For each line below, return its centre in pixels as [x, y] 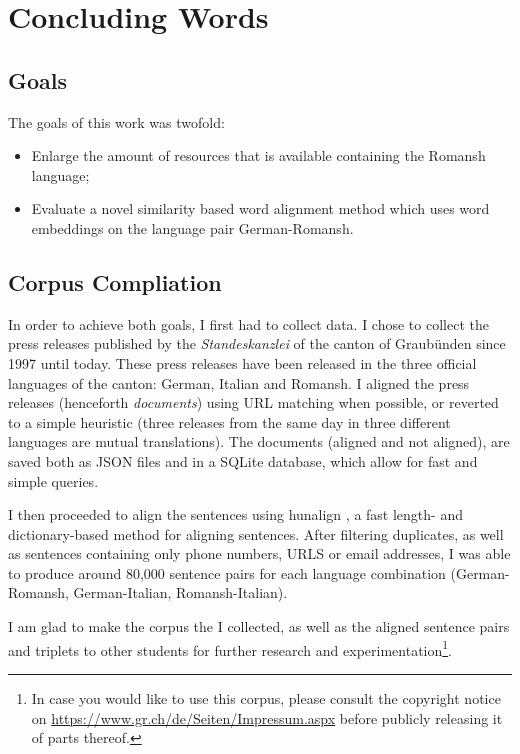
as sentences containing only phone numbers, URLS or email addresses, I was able [259, 553]
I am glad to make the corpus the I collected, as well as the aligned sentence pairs [259, 626]
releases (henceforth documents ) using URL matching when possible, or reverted [253, 402]
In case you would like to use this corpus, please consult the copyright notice [266, 697]
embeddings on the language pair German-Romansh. [192, 227]
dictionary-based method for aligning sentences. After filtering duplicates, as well [256, 533]
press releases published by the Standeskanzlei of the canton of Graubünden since [257, 343]
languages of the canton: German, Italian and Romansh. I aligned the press [239, 382]
